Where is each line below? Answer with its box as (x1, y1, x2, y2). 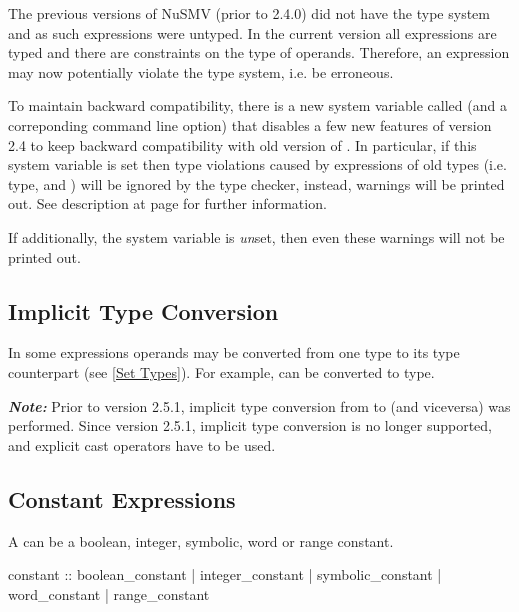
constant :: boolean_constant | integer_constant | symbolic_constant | (8, 564, 442, 585)
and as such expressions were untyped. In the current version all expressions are (8, 22, 497, 43)
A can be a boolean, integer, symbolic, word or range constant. (8, 530, 394, 551)
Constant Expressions (8, 483, 236, 514)
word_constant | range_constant (8, 583, 210, 604)
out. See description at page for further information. (8, 193, 327, 214)
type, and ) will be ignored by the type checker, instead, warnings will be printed (8, 173, 505, 194)
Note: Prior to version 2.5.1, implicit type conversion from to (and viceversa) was (8, 395, 511, 416)
